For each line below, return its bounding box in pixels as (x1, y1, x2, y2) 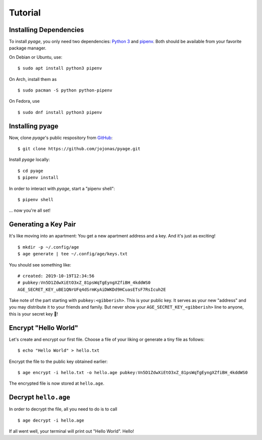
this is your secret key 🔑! (9, 311, 58, 317)
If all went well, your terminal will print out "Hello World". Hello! (9, 428, 134, 434)
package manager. (9, 45, 47, 51)
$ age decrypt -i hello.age (17, 417, 84, 423)
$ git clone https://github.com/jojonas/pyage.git (17, 146, 141, 152)
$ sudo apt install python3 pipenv (17, 65, 102, 71)
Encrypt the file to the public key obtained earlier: (9, 359, 108, 364)
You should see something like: (9, 262, 71, 267)
